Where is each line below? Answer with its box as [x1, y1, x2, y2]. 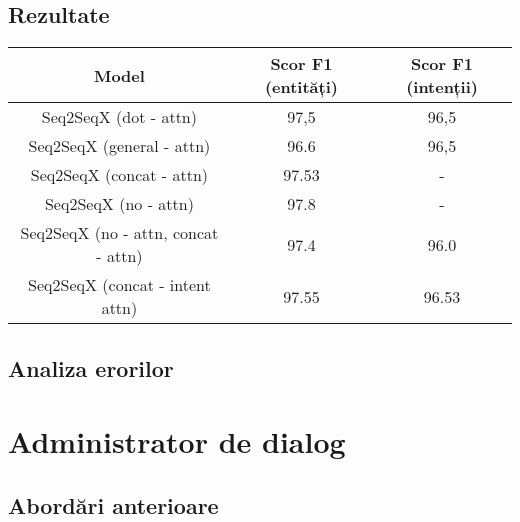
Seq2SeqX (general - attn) [28, 134, 211, 158]
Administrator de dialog [8, 421, 346, 462]
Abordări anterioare [8, 489, 219, 520]
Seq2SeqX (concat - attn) [30, 163, 209, 187]
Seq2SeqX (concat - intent [28, 273, 211, 297]
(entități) [264, 75, 338, 99]
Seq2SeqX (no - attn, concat [20, 221, 219, 245]
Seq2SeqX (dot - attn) [41, 105, 197, 129]
